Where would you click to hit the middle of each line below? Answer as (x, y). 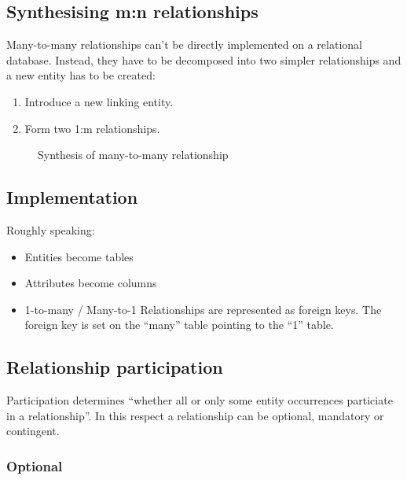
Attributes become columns (91, 283)
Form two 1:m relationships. (92, 128)
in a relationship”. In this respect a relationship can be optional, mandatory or (195, 415)
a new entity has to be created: (81, 75)
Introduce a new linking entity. (99, 101)
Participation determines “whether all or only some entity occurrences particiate (200, 400)
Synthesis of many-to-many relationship (133, 155)
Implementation (72, 197)
